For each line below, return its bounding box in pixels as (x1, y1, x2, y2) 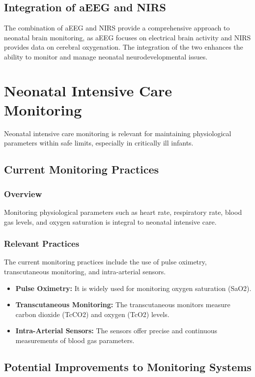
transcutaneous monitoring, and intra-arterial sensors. (4, 266, 166, 277)
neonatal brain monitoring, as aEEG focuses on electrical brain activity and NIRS (4, 32, 251, 42)
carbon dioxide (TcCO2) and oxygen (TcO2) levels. (15, 309, 170, 319)
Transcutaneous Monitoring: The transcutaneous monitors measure (15, 299, 230, 310)
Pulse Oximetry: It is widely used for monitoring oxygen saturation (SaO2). (15, 283, 252, 293)
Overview (4, 187, 42, 200)
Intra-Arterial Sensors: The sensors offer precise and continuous (15, 325, 218, 336)
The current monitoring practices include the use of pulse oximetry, (4, 257, 207, 267)
